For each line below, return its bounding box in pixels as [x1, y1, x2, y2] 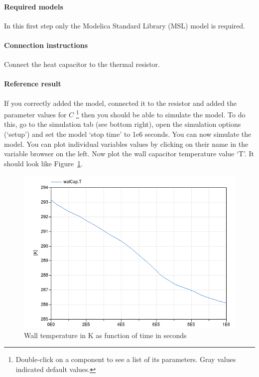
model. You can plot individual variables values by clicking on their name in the [4, 138, 249, 149]
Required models [4, 1, 63, 11]
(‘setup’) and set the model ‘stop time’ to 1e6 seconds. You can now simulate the [4, 129, 252, 139]
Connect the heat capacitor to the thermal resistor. [4, 59, 160, 69]
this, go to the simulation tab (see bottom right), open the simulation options [4, 119, 241, 129]
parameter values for [4, 109, 67, 119]
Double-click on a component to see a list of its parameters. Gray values [15, 354, 236, 365]
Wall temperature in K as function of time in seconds [24, 330, 187, 340]
